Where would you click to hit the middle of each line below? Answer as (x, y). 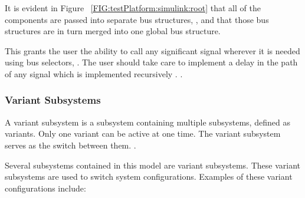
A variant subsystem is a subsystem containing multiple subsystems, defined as (147, 122)
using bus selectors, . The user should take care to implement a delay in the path (151, 62)
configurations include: (45, 188)
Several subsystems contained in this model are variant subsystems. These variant (152, 165)
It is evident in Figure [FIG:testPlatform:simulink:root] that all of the (133, 8)
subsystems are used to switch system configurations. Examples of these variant (149, 176)
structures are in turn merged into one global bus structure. (113, 31)
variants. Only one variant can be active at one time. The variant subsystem (143, 133)
